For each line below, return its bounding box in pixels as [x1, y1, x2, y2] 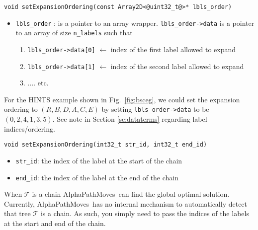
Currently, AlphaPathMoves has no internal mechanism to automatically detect [4, 198, 248, 209]
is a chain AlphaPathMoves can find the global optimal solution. [32, 189, 230, 199]
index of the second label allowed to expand [110, 61, 244, 71]
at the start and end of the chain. [4, 218, 106, 229]
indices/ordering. [4, 123, 55, 134]
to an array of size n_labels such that [15, 27, 133, 38]
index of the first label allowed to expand [110, 44, 236, 54]
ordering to [4, 104, 38, 114]
